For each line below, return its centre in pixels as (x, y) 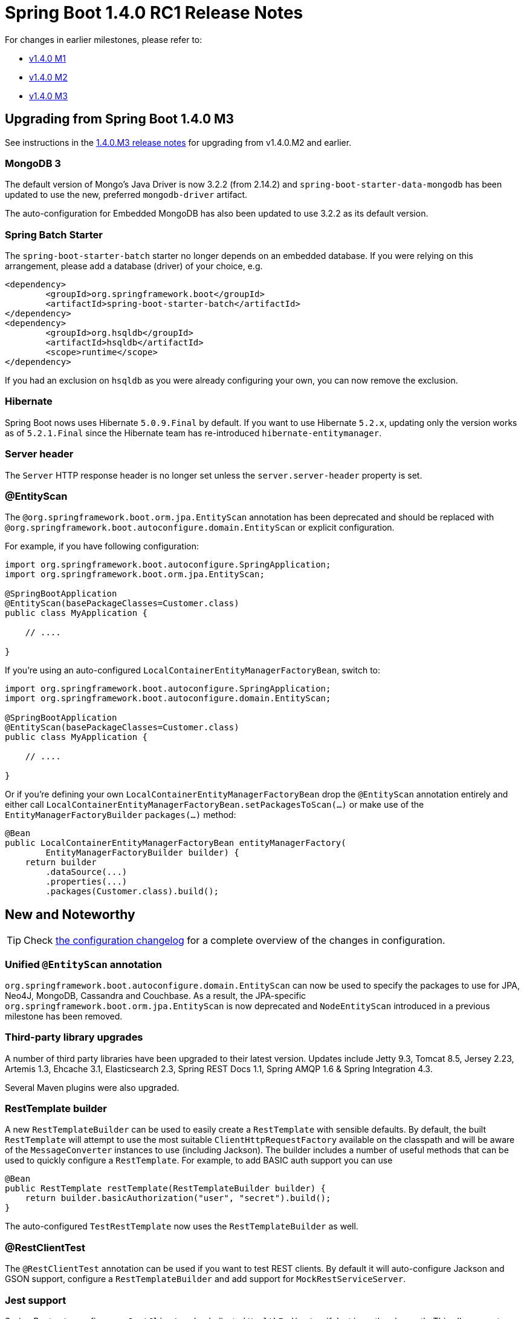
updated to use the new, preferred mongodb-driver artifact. (126, 195)
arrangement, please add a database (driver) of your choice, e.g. (134, 266)
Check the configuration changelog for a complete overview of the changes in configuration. (235, 941)
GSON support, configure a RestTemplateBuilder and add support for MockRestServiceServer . (205, 1279)
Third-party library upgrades (74, 1037)
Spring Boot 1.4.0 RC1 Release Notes (154, 13)
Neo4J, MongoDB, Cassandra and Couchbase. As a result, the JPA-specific (156, 995)
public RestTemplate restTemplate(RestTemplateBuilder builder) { (166, 1189)
